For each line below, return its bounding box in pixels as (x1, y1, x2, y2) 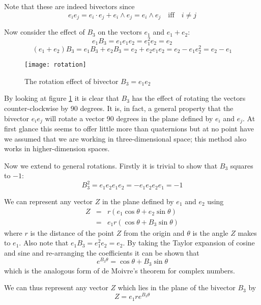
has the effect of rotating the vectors (132, 93, 246, 103)
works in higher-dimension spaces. (4, 143, 110, 154)
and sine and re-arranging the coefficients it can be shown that (4, 247, 199, 258)
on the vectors (98, 26, 142, 37)
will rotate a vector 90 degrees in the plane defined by (45, 113, 213, 123)
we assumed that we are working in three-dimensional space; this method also (4, 133, 247, 144)
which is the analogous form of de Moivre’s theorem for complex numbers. (4, 265, 235, 275)
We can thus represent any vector (4, 282, 108, 293)
